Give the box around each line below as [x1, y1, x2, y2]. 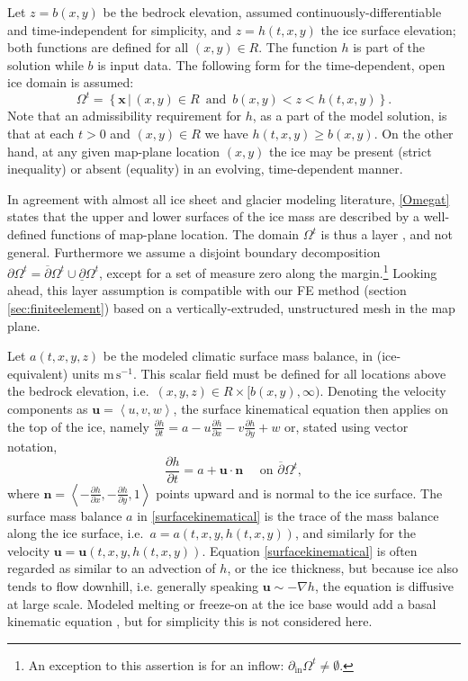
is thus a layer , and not [320, 225, 453, 244]
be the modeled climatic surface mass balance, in [103, 346, 373, 365]
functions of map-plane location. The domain [50, 225, 300, 244]
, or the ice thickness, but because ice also [227, 559, 458, 578]
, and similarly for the [294, 524, 416, 542]
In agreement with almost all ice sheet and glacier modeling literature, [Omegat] [7, 189, 450, 208]
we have [204, 124, 248, 143]
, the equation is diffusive [314, 576, 454, 595]
